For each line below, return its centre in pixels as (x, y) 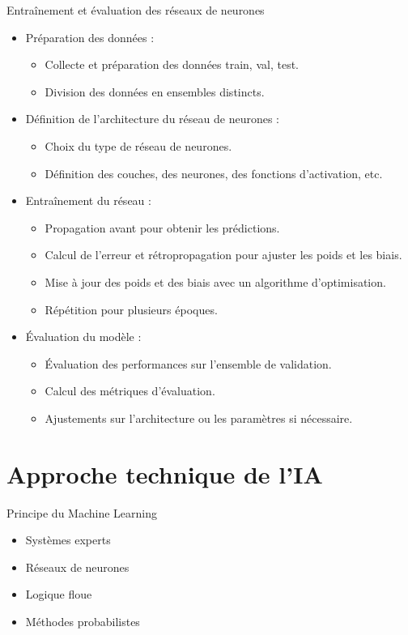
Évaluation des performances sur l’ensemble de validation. (188, 363)
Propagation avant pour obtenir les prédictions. (162, 227)
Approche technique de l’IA (165, 473)
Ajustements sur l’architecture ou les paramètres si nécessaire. (199, 418)
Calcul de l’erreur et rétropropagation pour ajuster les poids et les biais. (223, 255)
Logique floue (59, 594)
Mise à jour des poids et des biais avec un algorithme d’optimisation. (215, 281)
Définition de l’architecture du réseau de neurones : (152, 119)
